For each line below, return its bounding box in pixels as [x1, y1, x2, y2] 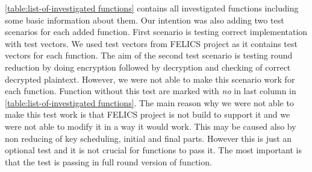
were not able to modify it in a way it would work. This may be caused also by [5, 119, 296, 132]
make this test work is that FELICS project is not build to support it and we [5, 108, 290, 121]
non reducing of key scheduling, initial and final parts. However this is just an [5, 132, 292, 144]
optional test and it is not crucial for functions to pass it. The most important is [5, 144, 302, 156]
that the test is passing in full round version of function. [5, 155, 212, 168]
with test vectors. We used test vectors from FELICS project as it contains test [5, 37, 298, 49]
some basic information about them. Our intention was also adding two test [5, 13, 284, 26]
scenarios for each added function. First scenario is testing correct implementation [5, 25, 308, 38]
